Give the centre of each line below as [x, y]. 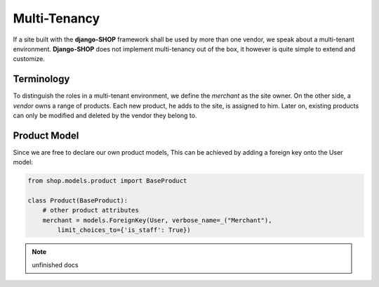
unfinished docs [55, 264]
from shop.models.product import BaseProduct [107, 181]
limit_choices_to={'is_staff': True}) [124, 230]
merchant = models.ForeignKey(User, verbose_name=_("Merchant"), [157, 220]
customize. [29, 59]
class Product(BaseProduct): [78, 201]
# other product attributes [91, 210]
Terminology [41, 79]
